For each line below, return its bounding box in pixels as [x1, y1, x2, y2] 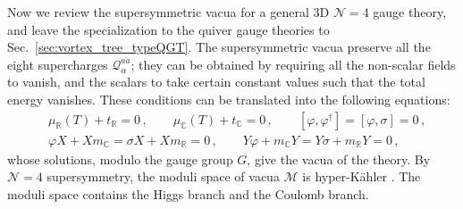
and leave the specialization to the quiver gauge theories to [7, 20, 330, 38]
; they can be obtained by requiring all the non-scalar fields [130, 54, 456, 73]
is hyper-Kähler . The [302, 167, 421, 186]
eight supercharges [7, 54, 108, 73]
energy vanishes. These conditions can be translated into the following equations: [7, 89, 450, 108]
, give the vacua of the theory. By [247, 149, 431, 168]
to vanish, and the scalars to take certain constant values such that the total [7, 72, 425, 91]
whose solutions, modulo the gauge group [7, 149, 233, 168]
